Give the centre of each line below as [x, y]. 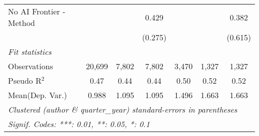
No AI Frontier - [37, 11]
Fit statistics [30, 52]
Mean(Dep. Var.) [38, 95]
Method [22, 23]
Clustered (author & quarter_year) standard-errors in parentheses [123, 109]
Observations [31, 66]
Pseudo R [25, 80]
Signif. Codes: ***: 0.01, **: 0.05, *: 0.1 [79, 124]
